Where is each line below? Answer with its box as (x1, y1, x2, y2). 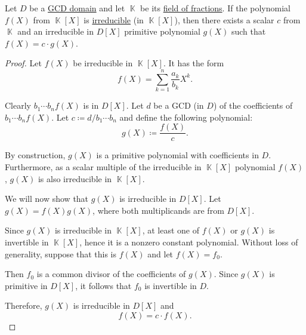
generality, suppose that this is (5, 247, 117, 260)
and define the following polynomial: (119, 110, 253, 123)
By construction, (5, 149, 66, 161)
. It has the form (163, 57, 224, 69)
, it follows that (75, 279, 132, 291)
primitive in (5, 279, 48, 291)
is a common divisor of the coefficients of (36, 268, 186, 280)
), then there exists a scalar (174, 13, 274, 26)
